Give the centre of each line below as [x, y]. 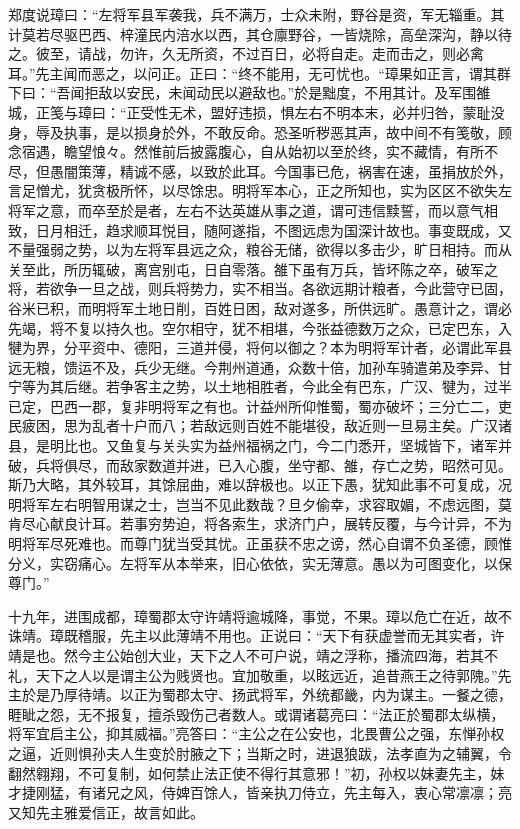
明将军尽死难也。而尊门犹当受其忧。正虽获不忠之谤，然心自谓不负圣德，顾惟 [260, 543]
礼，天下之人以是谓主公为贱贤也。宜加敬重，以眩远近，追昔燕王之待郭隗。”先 [260, 674]
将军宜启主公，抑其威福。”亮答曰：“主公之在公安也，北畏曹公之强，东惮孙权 [256, 733]
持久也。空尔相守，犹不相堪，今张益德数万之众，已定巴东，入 [308, 327]
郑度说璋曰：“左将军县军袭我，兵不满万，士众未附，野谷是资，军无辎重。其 [256, 14]
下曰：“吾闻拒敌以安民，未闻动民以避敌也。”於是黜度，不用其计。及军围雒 [249, 92]
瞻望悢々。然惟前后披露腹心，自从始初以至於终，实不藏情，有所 [273, 151]
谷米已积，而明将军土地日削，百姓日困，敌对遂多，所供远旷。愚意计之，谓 [253, 307]
